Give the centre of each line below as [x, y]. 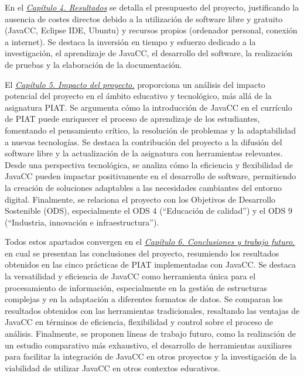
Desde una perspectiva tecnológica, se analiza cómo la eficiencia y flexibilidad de [149, 164]
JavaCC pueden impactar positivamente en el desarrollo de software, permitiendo [151, 176]
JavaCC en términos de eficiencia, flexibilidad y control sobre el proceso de [139, 322]
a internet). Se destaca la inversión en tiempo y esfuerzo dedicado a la [130, 41]
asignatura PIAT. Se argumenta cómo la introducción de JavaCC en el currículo [148, 107]
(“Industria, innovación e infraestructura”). [82, 222]
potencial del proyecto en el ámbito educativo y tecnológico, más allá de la [138, 96]
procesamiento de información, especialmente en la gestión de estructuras [136, 287]
